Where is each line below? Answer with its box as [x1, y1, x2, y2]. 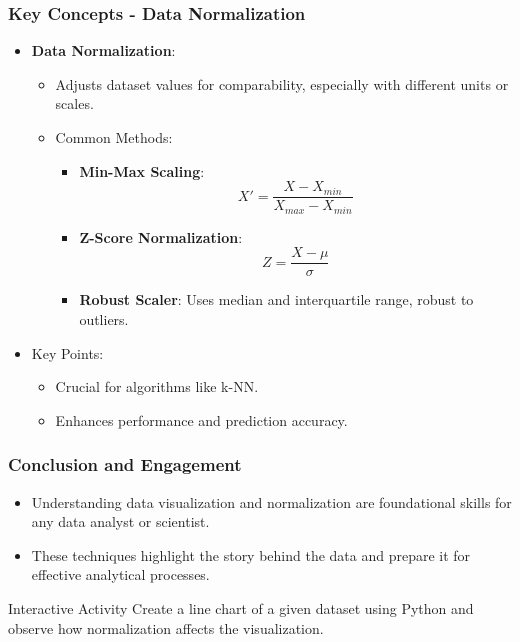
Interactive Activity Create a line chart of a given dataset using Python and [8, 597, 474, 618]
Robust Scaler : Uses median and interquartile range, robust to [79, 289, 474, 310]
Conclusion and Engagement [8, 452, 242, 477]
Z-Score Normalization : [79, 226, 243, 247]
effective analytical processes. [31, 564, 210, 585]
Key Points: [31, 342, 104, 363]
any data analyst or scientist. [31, 511, 210, 532]
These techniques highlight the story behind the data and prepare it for [31, 544, 471, 565]
